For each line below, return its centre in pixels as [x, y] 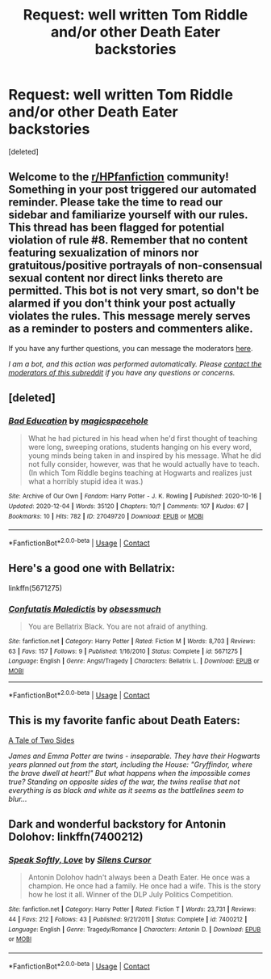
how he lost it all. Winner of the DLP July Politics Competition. [131, 895]
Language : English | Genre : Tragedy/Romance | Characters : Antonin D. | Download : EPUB [135, 929]
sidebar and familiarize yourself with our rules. [128, 215]
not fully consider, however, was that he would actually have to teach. [144, 464]
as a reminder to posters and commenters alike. [131, 329]
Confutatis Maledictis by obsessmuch [85, 608]
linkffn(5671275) [35, 587]
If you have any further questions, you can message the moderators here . [131, 348]
